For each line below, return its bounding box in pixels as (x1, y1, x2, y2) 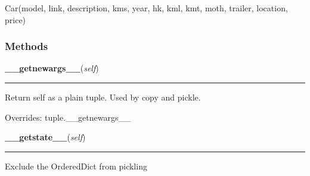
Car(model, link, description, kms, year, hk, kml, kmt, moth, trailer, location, (5, 2, 288, 14)
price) (5, 13, 26, 26)
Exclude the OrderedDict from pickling (5, 159, 147, 172)
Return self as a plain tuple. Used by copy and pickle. (5, 91, 201, 103)
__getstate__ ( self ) (5, 131, 86, 143)
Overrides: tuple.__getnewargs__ (5, 111, 131, 123)
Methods (5, 39, 48, 54)
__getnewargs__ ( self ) (5, 62, 99, 74)
